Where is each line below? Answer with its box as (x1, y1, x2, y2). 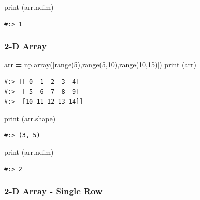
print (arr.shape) (4, 113, 56, 123)
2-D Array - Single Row (4, 185, 103, 197)
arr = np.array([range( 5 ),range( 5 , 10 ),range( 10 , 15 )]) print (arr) (4, 59, 196, 70)
